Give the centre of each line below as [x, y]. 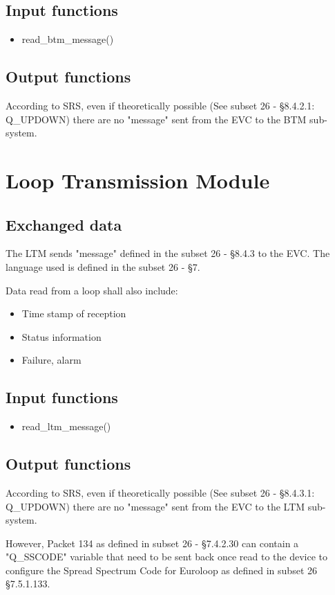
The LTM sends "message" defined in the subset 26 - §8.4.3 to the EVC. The [168, 253]
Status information [61, 336]
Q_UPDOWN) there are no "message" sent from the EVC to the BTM [156, 119]
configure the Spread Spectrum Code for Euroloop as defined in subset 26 [161, 570]
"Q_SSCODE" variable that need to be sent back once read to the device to [166, 557]
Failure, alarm [51, 360]
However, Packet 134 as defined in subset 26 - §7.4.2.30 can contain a [152, 543]
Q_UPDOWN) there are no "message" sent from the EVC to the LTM [155, 506]
